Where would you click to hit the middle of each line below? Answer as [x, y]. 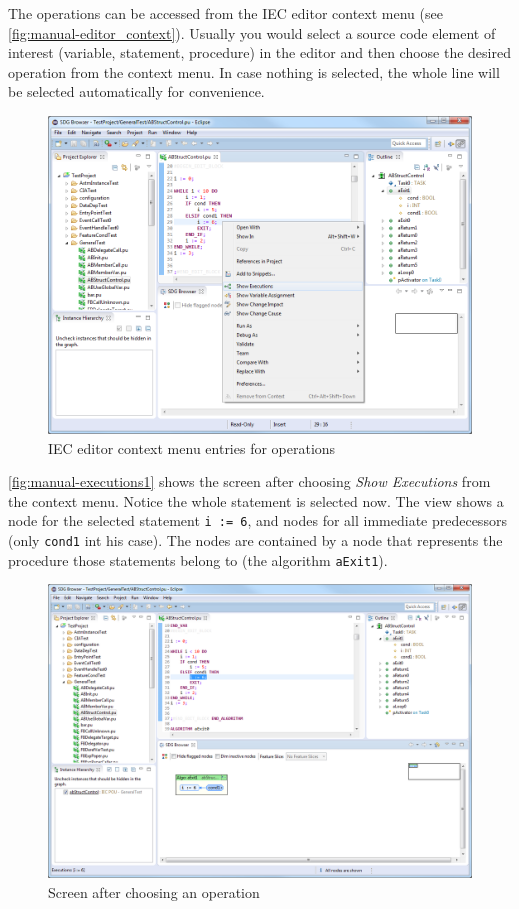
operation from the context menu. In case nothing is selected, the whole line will [254, 71]
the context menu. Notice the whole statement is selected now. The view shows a [256, 500]
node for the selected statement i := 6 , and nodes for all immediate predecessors [257, 520]
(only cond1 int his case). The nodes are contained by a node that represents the [255, 540]
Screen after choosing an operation [154, 891]
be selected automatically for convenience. [136, 91]
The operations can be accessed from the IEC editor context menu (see [225, 13]
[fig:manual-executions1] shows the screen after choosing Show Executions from [249, 481]
